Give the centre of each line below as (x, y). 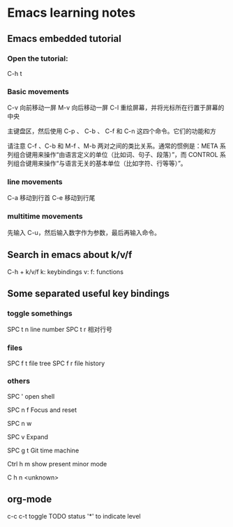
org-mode (30, 499)
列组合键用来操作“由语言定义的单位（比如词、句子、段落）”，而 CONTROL (113, 155)
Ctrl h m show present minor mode (57, 464)
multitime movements (45, 216)
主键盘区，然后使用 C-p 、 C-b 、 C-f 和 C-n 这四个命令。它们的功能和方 (112, 131)
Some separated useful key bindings (88, 293)
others (18, 381)
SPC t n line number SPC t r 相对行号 (60, 330)
